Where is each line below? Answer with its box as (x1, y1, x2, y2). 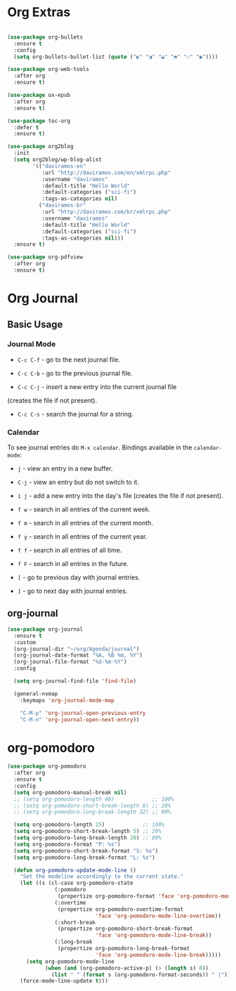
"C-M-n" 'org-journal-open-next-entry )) (20, 716, 140, 723)
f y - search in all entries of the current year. (17, 532, 147, 541)
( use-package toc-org (7, 117, 71, 124)
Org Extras (7, 4, 71, 20)
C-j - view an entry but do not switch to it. (17, 478, 139, 487)
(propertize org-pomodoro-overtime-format (57, 905, 184, 913)
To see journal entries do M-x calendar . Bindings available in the (7, 443, 192, 452)
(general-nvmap (13, 690, 58, 697)
